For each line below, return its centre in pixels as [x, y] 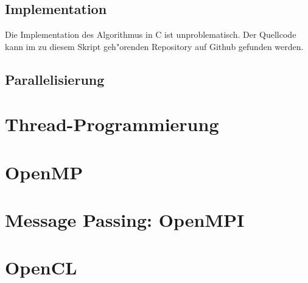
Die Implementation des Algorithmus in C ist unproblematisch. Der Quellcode [151, 34]
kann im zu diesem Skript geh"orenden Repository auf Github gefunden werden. [154, 46]
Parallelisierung [55, 79]
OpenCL [41, 267]
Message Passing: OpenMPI [125, 220]
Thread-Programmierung [112, 124]
